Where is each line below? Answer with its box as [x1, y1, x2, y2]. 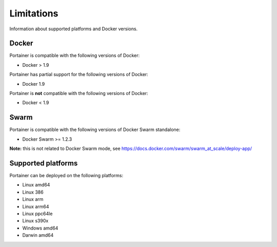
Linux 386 [22, 189, 44, 195]
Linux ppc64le [22, 211, 53, 217]
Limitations [9, 8, 58, 19]
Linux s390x [22, 218, 49, 224]
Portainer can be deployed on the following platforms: [9, 173, 123, 178]
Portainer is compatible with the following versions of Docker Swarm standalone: [9, 126, 181, 133]
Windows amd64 [22, 225, 58, 231]
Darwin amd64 [22, 232, 54, 238]
